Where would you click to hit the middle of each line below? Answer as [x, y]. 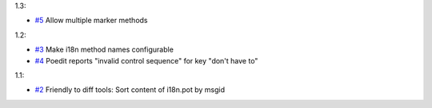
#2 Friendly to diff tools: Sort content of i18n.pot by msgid [130, 90]
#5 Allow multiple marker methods [91, 21]
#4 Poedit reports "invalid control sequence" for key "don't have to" [146, 60]
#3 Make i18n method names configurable [104, 50]
